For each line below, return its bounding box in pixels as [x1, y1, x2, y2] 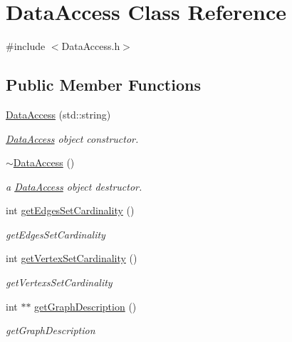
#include [6, 39, 46, 54]
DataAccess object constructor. [6, 131, 139, 146]
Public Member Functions [6, 74, 201, 96]
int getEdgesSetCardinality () [6, 203, 135, 218]
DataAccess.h [61, 39, 120, 54]
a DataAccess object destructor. [6, 178, 142, 193]
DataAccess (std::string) [6, 106, 111, 121]
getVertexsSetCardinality [6, 275, 113, 290]
